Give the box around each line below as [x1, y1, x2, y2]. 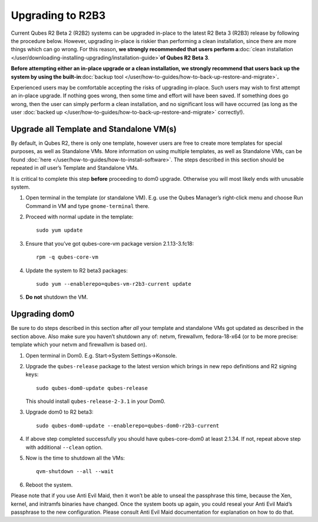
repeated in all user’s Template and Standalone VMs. [11, 164, 139, 171]
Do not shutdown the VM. [25, 293, 88, 300]
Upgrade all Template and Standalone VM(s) [11, 124, 177, 134]
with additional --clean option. [25, 444, 103, 451]
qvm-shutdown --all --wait [36, 468, 114, 475]
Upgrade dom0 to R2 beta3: [25, 408, 94, 415]
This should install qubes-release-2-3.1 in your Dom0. [25, 398, 166, 405]
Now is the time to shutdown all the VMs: [25, 454, 125, 462]
